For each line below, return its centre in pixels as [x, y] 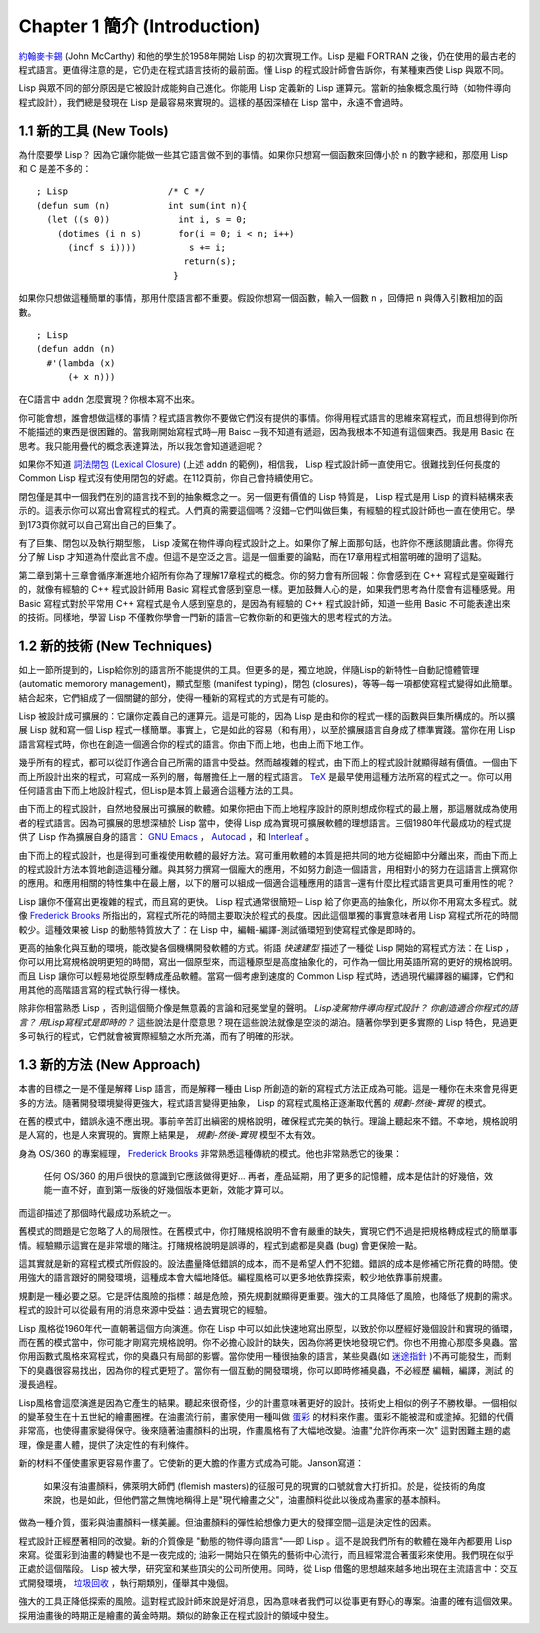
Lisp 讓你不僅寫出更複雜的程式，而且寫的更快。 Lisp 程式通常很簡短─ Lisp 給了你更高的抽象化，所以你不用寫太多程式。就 [268, 901]
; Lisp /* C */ [120, 191]
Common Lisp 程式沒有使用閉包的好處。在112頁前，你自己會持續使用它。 [168, 478]
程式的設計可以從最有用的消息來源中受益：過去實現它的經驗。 [145, 1310]
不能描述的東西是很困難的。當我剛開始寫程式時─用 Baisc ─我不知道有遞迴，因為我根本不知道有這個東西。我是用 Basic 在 [266, 432]
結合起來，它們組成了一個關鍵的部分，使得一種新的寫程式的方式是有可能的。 [176, 697]
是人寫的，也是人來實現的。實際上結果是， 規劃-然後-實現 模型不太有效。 [169, 1135]
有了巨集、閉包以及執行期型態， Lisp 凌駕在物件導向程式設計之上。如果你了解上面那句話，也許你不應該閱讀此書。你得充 [266, 543]
